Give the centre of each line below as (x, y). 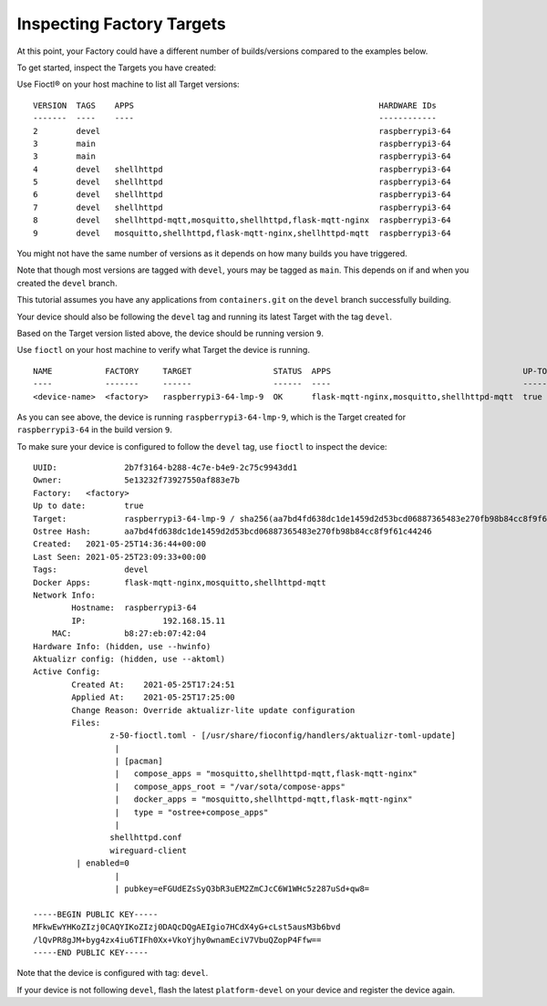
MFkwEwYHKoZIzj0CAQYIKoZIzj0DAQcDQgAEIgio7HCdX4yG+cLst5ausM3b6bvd (187, 927)
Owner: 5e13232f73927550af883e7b (137, 480)
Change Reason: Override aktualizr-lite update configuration (213, 710)
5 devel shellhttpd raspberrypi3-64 (242, 182)
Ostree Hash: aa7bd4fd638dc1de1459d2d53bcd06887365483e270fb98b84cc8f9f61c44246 (232, 532)
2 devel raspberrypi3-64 (242, 131)
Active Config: (67, 672)
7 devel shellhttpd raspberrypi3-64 (242, 207)
